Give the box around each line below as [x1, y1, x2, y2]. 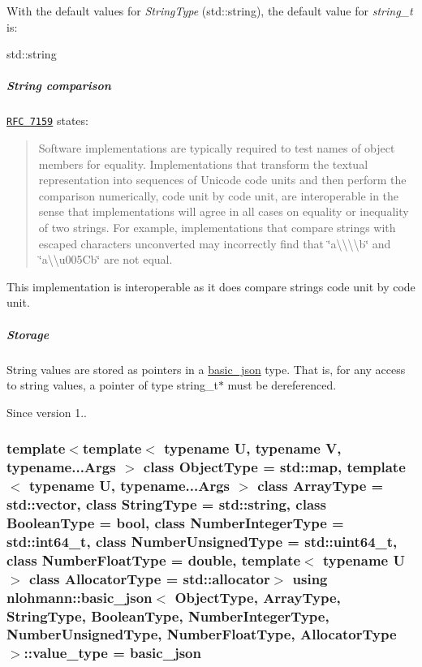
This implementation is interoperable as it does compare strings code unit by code [6, 278, 416, 295]
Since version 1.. [6, 403, 87, 420]
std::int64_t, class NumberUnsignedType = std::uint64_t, [6, 531, 398, 551]
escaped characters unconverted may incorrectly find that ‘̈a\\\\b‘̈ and [38, 235, 391, 252]
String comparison [6, 77, 111, 94]
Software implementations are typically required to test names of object [38, 140, 395, 156]
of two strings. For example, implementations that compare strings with [38, 218, 396, 235]
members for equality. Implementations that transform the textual [38, 155, 368, 172]
